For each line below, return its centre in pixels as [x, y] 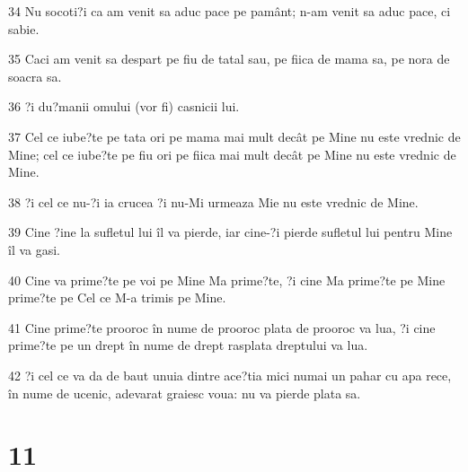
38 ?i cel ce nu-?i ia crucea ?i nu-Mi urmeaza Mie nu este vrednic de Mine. [213, 201]
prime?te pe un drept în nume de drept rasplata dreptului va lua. [188, 345]
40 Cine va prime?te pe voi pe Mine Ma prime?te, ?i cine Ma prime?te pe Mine [227, 280]
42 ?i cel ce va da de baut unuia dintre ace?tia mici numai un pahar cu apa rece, [230, 375]
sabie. [24, 28]
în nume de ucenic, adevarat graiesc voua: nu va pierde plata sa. [185, 393]
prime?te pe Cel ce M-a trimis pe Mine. [117, 297]
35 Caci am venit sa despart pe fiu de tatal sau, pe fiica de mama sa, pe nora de [229, 59]
